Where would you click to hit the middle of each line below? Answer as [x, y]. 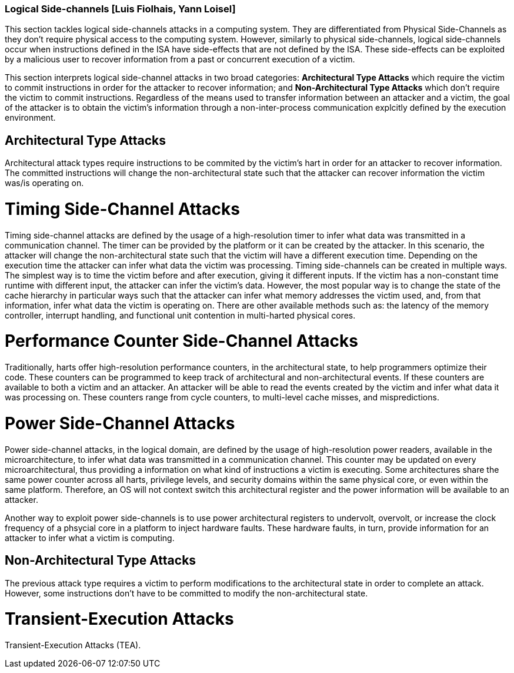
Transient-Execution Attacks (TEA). [73, 645]
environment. [30, 118]
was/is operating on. [44, 183]
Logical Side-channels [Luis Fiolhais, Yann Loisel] [120, 9]
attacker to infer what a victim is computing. [90, 538]
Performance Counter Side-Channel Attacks [181, 341]
